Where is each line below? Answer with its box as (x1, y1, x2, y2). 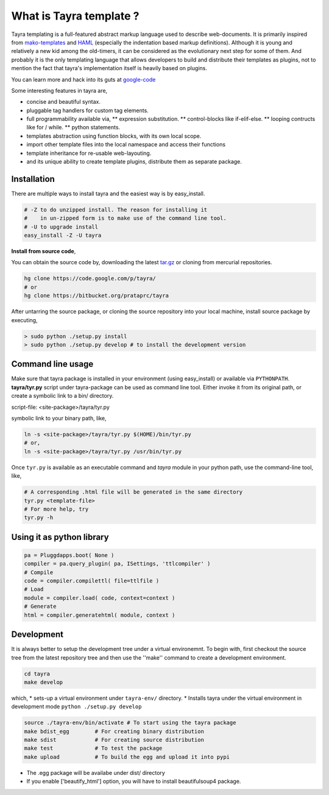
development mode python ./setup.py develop (11, 703, 142, 710)
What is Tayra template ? (11, 9, 140, 23)
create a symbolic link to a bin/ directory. (11, 392, 114, 400)
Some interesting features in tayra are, (11, 87, 108, 94)
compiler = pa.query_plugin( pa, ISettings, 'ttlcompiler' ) (24, 560, 211, 567)
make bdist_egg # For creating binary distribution (24, 728, 204, 735)
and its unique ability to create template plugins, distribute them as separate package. (26, 158, 242, 165)
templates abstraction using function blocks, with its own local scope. (26, 132, 202, 140)
